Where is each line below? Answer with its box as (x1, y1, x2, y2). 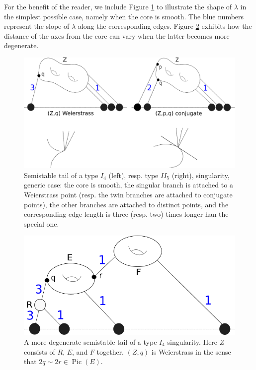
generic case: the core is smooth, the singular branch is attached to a (24, 180, 233, 190)
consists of (24, 346, 55, 357)
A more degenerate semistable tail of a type (24, 336, 157, 347)
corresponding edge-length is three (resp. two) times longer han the (24, 209, 229, 219)
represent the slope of (4, 21, 70, 31)
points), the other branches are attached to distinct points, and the (24, 199, 229, 209)
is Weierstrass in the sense (151, 346, 231, 357)
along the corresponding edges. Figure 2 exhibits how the (78, 21, 252, 31)
